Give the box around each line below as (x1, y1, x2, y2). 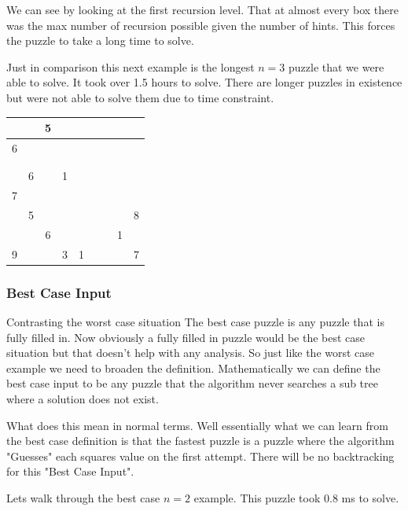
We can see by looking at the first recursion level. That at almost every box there (6, 2, 399, 17)
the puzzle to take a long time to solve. (6, 32, 194, 49)
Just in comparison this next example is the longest (6, 58, 255, 75)
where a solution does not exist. (6, 390, 159, 406)
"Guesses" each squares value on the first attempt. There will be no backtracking (6, 447, 395, 464)
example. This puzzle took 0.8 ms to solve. (193, 489, 399, 505)
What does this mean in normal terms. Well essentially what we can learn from (6, 417, 388, 433)
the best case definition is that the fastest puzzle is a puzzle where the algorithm (6, 432, 395, 449)
